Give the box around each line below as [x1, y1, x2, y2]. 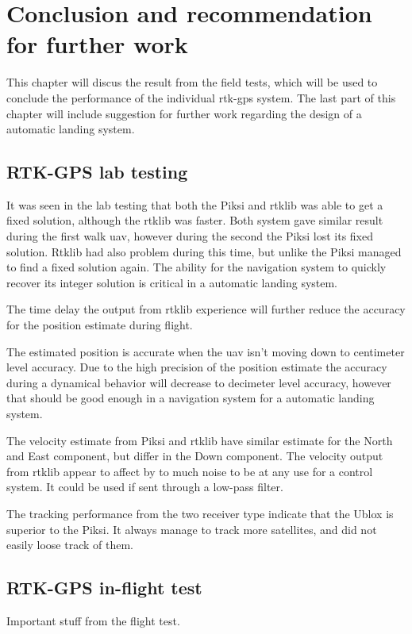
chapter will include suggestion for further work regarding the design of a [6, 105, 362, 121]
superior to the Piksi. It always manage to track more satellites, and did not [6, 521, 377, 537]
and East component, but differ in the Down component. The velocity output [6, 448, 383, 464]
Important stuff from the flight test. [6, 612, 180, 628]
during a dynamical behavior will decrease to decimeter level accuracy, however [6, 374, 391, 390]
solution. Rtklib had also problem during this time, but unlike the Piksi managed [6, 243, 402, 259]
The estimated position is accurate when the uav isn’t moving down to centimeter [6, 343, 405, 359]
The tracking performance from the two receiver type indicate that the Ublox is [6, 505, 394, 521]
